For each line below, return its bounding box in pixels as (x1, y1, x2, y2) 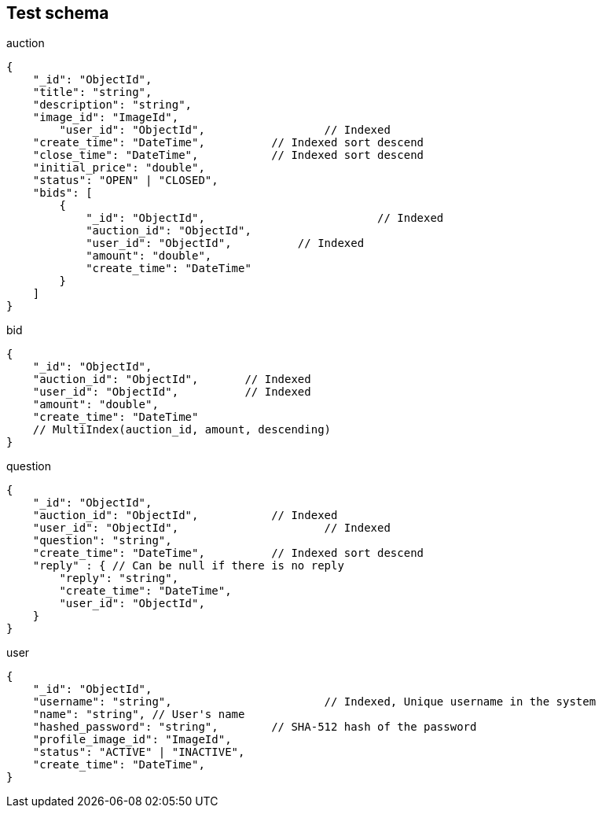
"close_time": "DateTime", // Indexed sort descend (32, 149, 424, 162)
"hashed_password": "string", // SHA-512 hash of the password (32, 720, 477, 734)
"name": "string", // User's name (32, 708, 245, 721)
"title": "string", (32, 86, 152, 99)
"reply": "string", (59, 572, 179, 585)
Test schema (6, 3, 109, 23)
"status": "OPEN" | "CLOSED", (32, 174, 218, 187)
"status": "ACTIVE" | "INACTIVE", (32, 746, 245, 759)
